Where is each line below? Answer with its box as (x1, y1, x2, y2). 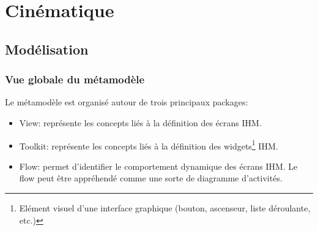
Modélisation (5, 39, 89, 58)
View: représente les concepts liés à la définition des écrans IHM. (19, 116, 262, 129)
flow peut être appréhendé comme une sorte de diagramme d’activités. (19, 172, 283, 184)
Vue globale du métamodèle (5, 72, 145, 87)
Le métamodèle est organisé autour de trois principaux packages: (5, 96, 248, 108)
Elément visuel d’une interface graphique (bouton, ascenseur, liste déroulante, (19, 202, 311, 214)
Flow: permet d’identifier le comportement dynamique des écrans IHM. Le (19, 159, 298, 172)
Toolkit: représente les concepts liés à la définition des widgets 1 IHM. (19, 137, 278, 152)
